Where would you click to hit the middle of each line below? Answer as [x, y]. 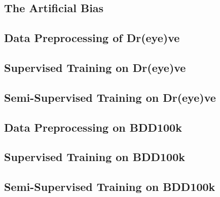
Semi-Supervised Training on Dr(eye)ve [110, 97]
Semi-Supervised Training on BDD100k [110, 187]
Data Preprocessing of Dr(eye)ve [92, 38]
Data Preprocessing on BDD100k [93, 127]
